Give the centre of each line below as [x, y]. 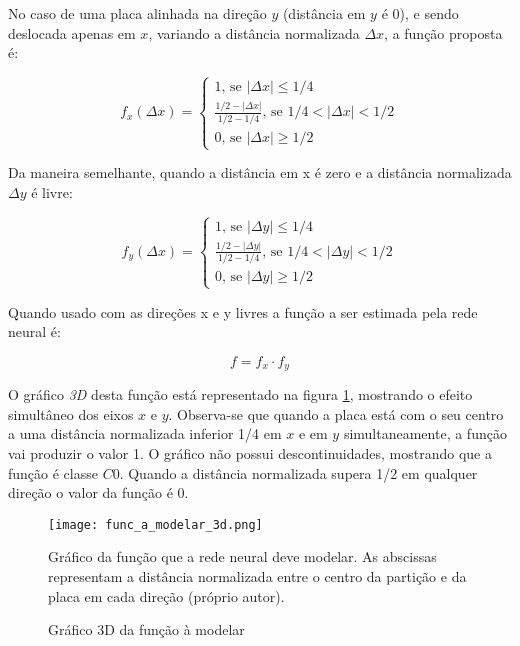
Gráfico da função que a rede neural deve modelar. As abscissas [242, 556]
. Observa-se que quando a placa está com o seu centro [336, 413]
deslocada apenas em [72, 32]
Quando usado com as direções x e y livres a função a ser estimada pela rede [243, 311]
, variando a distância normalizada [254, 32]
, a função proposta [443, 32]
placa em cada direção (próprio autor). [166, 595]
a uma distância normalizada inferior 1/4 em [145, 433]
